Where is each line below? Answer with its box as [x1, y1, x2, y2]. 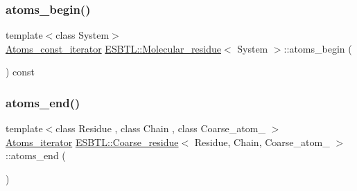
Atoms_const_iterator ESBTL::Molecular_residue [6, 41, 221, 55]
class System [55, 28, 110, 42]
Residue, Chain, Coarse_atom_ [194, 134, 330, 149]
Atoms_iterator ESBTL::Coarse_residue [6, 134, 179, 149]
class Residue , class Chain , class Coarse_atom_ [55, 121, 265, 136]
